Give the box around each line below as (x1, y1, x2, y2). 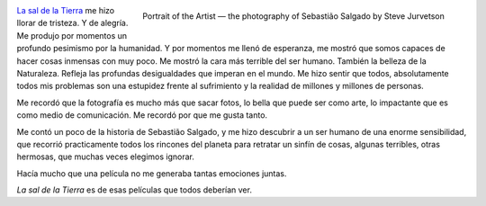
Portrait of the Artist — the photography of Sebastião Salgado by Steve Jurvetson (142, 10, 445, 22)
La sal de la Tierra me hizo (16, 5, 115, 15)
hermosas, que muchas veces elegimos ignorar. (16, 151, 195, 162)
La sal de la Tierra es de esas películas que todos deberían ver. (16, 184, 252, 195)
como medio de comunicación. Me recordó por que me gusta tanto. (16, 110, 268, 121)
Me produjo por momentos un (16, 30, 128, 40)
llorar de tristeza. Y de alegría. (16, 18, 129, 29)
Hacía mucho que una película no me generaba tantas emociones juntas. (16, 167, 287, 179)
